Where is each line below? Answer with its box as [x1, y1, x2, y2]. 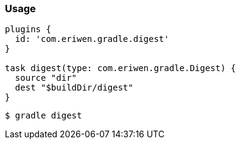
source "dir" [15, 73, 77, 83]
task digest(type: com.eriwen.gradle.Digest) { [5, 63, 236, 74]
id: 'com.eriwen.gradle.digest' [15, 34, 169, 44]
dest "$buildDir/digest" [15, 83, 133, 93]
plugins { [5, 24, 51, 35]
